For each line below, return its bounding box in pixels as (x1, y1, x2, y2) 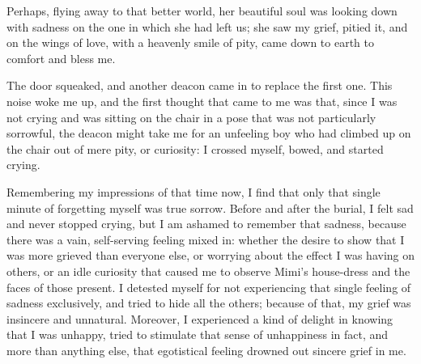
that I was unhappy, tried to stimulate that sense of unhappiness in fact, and (6, 326, 389, 343)
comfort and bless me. (6, 49, 116, 66)
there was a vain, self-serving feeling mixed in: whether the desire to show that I (6, 231, 405, 248)
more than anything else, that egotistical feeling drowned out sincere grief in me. (6, 341, 406, 358)
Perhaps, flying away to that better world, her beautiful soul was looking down (6, 2, 398, 19)
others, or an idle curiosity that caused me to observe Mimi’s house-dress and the (6, 262, 410, 279)
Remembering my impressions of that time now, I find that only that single (6, 183, 381, 200)
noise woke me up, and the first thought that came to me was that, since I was (6, 92, 398, 109)
